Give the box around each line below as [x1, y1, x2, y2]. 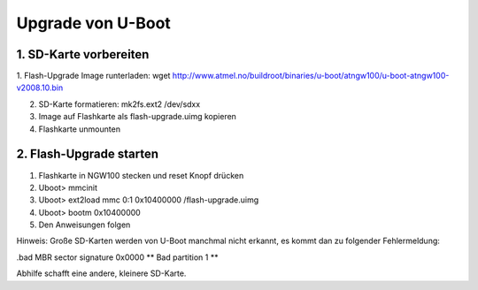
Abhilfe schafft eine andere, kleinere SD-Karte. [16, 268, 187, 279]
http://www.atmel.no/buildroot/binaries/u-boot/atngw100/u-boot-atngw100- [172, 71, 450, 81]
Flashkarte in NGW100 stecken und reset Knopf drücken [38, 170, 244, 180]
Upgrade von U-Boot [16, 13, 172, 33]
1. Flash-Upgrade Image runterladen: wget [16, 71, 171, 81]
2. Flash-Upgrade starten [16, 147, 159, 162]
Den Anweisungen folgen [38, 219, 131, 230]
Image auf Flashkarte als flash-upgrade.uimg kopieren [38, 111, 236, 122]
